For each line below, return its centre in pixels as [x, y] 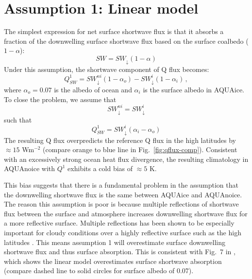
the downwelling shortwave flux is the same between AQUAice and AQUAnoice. [123, 194]
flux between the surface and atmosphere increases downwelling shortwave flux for [126, 213]
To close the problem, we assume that [60, 99]
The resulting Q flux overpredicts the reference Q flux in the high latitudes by [120, 140]
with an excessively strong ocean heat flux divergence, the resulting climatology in [126, 159]
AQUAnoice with [29, 168]
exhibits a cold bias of [100, 168]
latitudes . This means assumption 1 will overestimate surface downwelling [115, 242]
